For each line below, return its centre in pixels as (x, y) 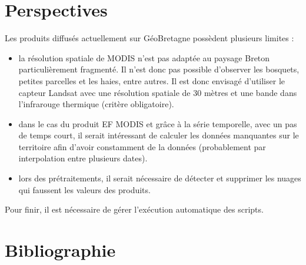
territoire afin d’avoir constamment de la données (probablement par (142, 146)
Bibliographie (60, 250)
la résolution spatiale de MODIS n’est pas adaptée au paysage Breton (144, 57)
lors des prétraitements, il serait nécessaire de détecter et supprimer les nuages (160, 178)
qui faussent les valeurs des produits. (84, 189)
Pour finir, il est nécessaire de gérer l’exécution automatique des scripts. (134, 209)
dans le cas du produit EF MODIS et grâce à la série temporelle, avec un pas (158, 123)
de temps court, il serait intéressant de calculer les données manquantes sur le (159, 135)
